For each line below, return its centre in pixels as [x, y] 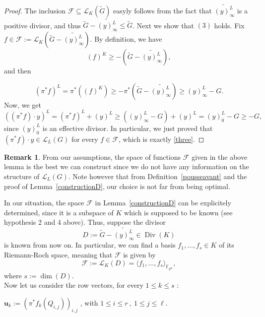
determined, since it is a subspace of [59, 212]
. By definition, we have [126, 39]
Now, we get [23, 104]
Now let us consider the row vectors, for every [74, 285]
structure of [22, 176]
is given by [139, 254]
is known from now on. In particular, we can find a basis [90, 245]
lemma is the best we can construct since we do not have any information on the [127, 166]
